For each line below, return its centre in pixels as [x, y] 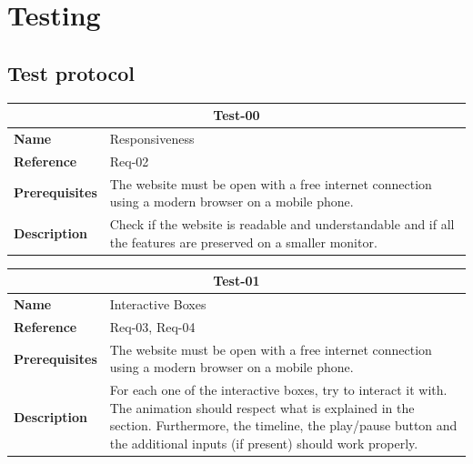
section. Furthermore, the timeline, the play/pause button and [283, 425]
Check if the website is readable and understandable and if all [282, 224]
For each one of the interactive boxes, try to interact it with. [278, 390]
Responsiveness [152, 138]
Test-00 [236, 115]
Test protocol [71, 72]
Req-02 [129, 161]
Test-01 [236, 281]
